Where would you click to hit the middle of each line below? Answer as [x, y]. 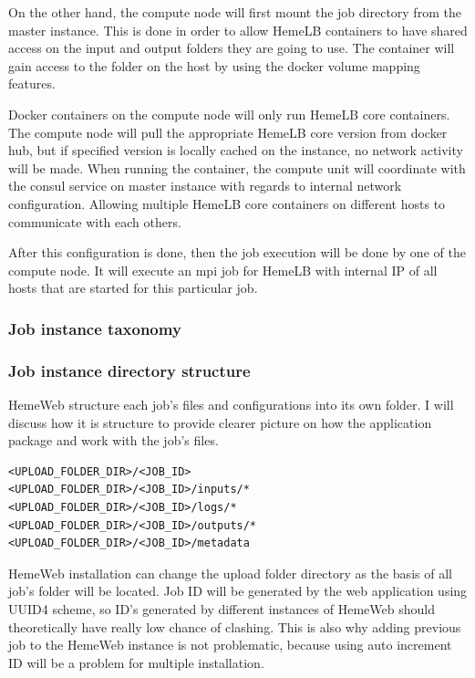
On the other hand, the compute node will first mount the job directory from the [235, 12]
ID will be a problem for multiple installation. [136, 662]
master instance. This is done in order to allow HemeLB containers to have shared [238, 30]
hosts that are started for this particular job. [133, 288]
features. [32, 83]
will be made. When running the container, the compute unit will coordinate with [237, 167]
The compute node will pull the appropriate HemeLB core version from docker [228, 132]
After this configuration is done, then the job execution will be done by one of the [237, 252]
